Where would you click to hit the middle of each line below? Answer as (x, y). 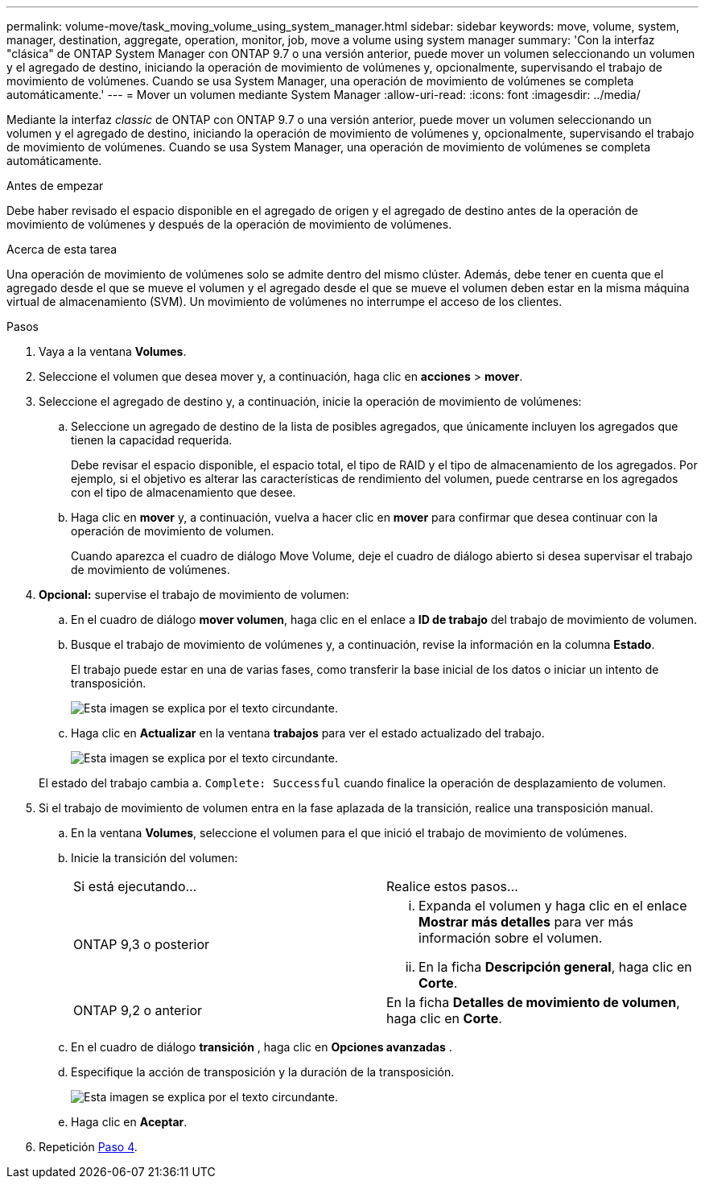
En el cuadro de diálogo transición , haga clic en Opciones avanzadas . (262, 1047)
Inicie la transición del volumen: (155, 858)
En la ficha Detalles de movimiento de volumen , (533, 1002)
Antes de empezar (55, 186)
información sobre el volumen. (511, 938)
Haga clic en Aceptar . (129, 1122)
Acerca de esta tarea (62, 249)
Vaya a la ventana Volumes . (113, 351)
